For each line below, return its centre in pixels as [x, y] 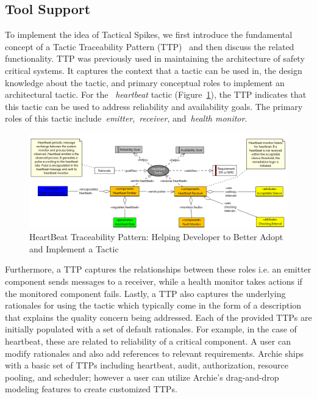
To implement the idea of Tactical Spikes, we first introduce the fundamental [149, 35]
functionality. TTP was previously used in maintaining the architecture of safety [155, 58]
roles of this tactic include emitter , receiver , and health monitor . [126, 118]
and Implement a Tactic [74, 248]
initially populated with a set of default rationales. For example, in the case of [151, 329]
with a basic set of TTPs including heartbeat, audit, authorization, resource [147, 365]
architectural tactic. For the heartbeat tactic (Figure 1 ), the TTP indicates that [156, 94]
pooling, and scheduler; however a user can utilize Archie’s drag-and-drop [142, 377]
